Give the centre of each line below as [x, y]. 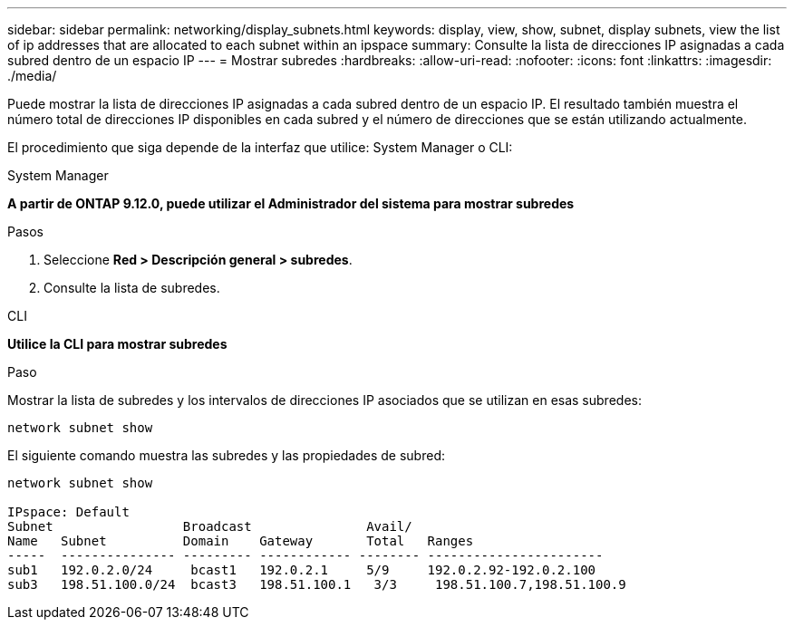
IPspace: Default [68, 512]
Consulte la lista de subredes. [132, 288]
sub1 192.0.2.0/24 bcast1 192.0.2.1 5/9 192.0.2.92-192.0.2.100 [302, 570]
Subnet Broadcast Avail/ [210, 526]
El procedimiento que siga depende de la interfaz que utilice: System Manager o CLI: [260, 147]
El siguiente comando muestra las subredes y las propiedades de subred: [226, 455]
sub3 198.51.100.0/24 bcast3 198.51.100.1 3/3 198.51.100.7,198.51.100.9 [317, 584]
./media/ [32, 76]
